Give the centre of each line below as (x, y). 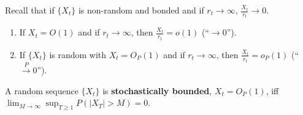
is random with (78, 54)
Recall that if (30, 10)
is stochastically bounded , (157, 90)
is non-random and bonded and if (141, 10)
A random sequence (42, 90)
